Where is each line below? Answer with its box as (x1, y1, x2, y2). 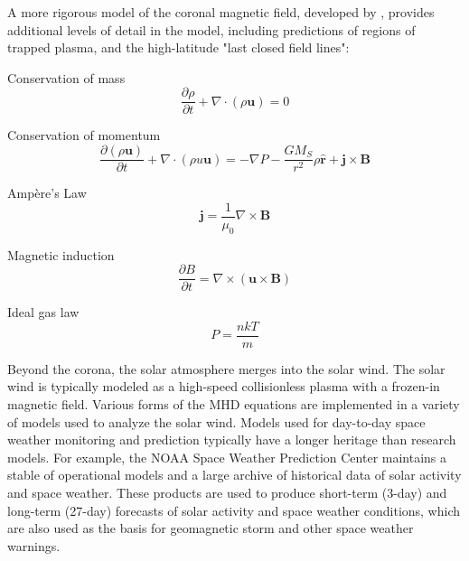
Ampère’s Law (7, 183, 87, 202)
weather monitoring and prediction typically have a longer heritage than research (7, 430, 456, 449)
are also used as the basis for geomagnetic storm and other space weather (7, 519, 414, 538)
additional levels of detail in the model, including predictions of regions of (7, 20, 416, 39)
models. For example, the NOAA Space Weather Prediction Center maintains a (7, 447, 447, 466)
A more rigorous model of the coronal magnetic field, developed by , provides (7, 3, 435, 21)
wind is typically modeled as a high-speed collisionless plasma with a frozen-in (7, 377, 440, 396)
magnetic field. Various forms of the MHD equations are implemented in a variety (7, 395, 460, 414)
